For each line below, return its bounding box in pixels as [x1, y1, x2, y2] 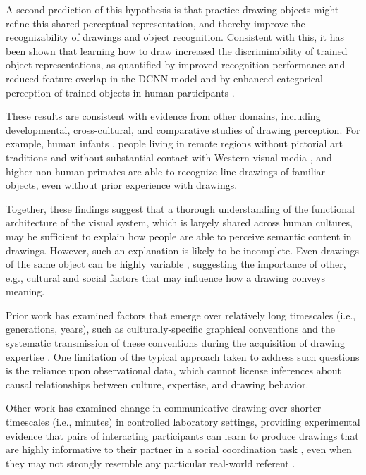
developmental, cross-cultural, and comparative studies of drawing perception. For [6, 122, 360, 137]
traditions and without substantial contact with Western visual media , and [6, 149, 332, 164]
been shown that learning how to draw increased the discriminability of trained [6, 43, 348, 58]
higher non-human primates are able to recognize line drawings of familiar [6, 164, 326, 178]
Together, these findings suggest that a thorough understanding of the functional [6, 201, 355, 216]
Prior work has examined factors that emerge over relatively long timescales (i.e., [6, 307, 356, 322]
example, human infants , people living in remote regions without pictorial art [6, 136, 343, 151]
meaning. [6, 284, 45, 299]
